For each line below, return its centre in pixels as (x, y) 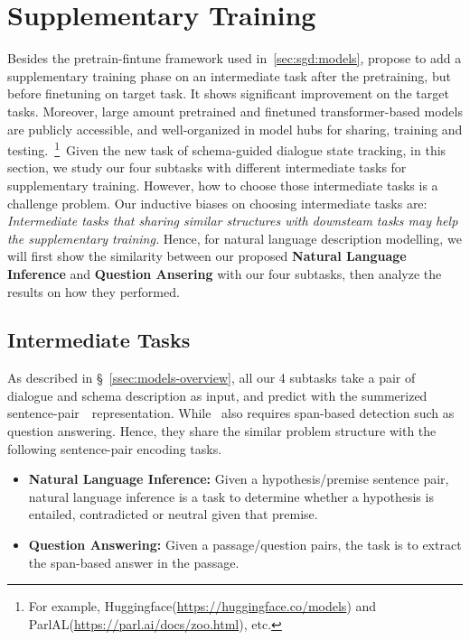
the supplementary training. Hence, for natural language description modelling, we (235, 238)
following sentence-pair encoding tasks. (115, 448)
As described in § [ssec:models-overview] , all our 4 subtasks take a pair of (211, 378)
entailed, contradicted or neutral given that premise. (173, 514)
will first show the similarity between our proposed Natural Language (207, 256)
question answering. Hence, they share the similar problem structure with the (222, 431)
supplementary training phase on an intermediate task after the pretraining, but (229, 75)
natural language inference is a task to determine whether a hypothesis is (231, 496)
